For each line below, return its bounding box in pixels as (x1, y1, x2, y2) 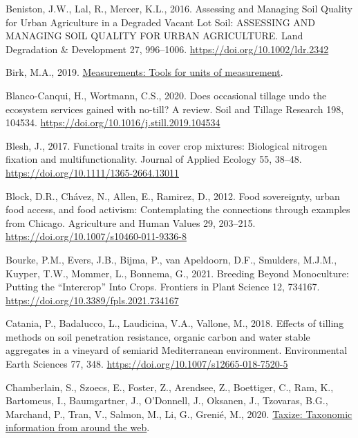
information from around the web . (6, 420, 150, 435)
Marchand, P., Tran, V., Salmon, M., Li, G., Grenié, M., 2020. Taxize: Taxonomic (6, 406, 352, 421)
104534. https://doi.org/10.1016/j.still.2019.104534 (6, 115, 220, 130)
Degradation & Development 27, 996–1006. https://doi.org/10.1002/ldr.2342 (6, 41, 329, 56)
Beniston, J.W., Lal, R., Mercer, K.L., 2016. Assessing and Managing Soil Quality (6, 1, 352, 15)
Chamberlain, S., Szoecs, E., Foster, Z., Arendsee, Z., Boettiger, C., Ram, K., (6, 379, 334, 394)
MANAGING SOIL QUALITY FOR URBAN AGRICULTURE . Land (6, 28, 303, 43)
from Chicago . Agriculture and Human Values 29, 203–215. (6, 215, 256, 230)
